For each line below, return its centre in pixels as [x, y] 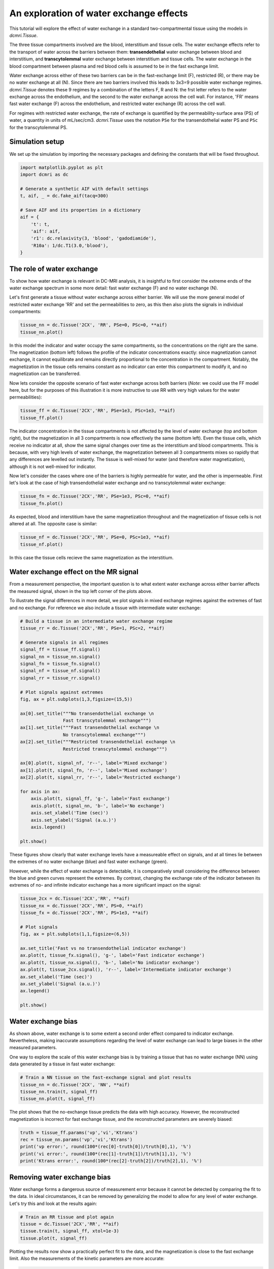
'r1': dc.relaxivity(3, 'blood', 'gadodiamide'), [94, 238]
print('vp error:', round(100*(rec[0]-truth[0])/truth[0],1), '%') [106, 1147]
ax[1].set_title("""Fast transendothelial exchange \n [90, 728]
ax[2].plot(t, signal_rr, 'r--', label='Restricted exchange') [100, 777]
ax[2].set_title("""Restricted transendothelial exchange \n [98, 742]
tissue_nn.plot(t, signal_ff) [58, 1099]
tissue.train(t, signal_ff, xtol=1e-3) [70, 1231]
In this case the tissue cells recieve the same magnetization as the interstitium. [92, 557]
